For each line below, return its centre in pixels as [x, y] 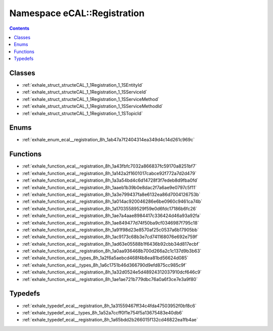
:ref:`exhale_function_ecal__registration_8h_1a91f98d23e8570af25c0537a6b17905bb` [110, 230]
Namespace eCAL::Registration [77, 13]
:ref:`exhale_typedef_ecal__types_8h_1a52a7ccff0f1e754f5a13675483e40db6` [103, 312]
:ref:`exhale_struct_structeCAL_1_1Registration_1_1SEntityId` [83, 85]
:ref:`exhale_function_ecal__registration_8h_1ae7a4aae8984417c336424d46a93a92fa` [111, 216]
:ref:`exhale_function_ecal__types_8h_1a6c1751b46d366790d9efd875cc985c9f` [104, 265]
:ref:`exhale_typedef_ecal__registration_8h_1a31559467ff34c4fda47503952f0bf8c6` [109, 306]
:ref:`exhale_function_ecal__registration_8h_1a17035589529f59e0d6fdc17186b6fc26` [109, 208]
